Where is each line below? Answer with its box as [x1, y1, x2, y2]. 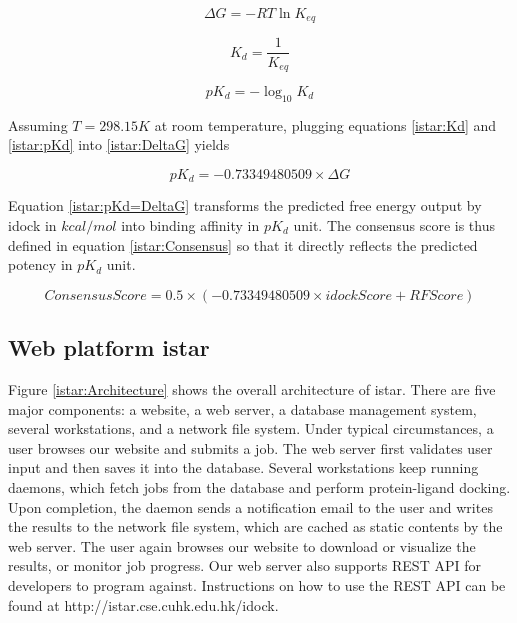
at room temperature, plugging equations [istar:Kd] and [154, 114, 497, 135]
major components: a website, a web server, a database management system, [8, 398, 477, 419]
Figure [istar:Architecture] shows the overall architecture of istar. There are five [8, 378, 496, 399]
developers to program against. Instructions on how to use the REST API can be [8, 574, 506, 595]
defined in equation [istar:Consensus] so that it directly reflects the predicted [8, 234, 478, 255]
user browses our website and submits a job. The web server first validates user [8, 437, 493, 458]
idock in [8, 215, 57, 235]
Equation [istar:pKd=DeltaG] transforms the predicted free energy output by [8, 195, 482, 216]
